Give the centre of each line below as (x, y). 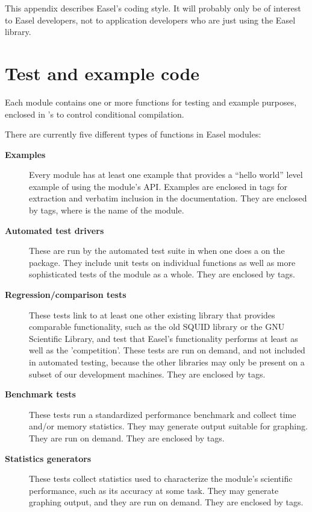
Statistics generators (48, 458)
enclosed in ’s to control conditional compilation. (95, 114)
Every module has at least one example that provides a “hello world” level (166, 175)
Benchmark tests (40, 394)
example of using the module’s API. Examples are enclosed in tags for (158, 186)
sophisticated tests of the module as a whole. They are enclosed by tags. (162, 274)
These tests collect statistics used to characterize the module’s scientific (161, 479)
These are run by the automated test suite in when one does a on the (157, 251)
